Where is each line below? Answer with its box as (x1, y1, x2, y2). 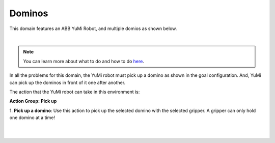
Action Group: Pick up (9, 98, 57, 104)
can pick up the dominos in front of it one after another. (9, 79, 126, 85)
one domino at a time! (9, 115, 56, 121)
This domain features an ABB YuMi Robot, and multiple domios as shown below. (9, 25, 177, 32)
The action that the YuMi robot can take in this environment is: (9, 89, 140, 95)
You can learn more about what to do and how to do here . (23, 58, 145, 64)
